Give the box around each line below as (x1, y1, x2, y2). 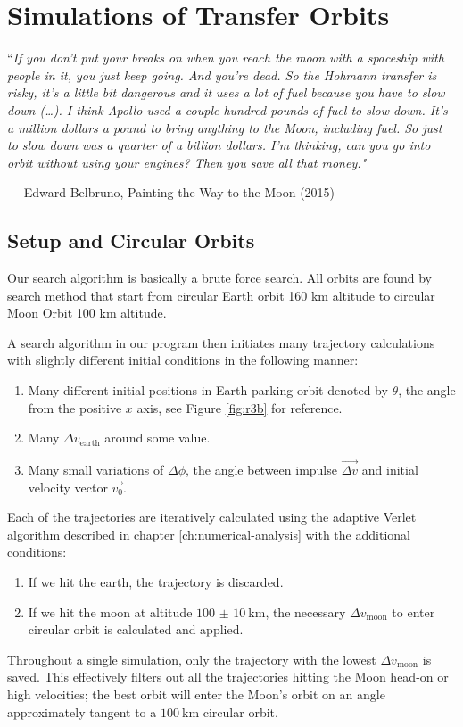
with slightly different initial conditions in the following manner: (7, 351, 359, 369)
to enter (392, 602, 435, 621)
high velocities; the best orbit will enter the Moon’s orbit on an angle (7, 684, 385, 703)
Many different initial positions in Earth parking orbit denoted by (28, 381, 388, 400)
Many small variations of (28, 460, 164, 479)
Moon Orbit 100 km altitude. (7, 303, 167, 322)
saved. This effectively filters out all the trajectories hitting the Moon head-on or (7, 667, 449, 686)
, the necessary (265, 602, 346, 621)
